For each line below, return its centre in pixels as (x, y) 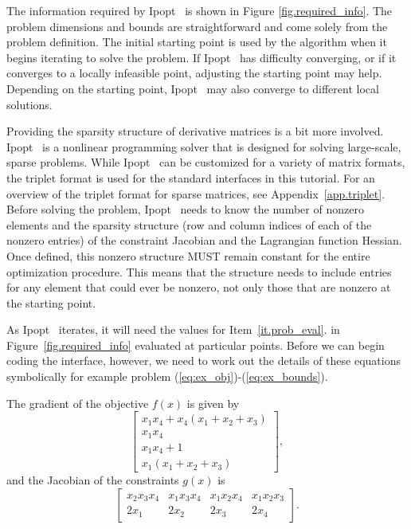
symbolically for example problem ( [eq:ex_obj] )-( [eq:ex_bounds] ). (167, 376)
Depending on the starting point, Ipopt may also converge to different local (193, 88)
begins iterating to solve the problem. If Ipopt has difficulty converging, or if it (202, 57)
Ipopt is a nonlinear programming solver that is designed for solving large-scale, (204, 146)
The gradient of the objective (78, 403)
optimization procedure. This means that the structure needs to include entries (199, 271)
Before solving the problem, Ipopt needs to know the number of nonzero (185, 209)
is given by (213, 403)
